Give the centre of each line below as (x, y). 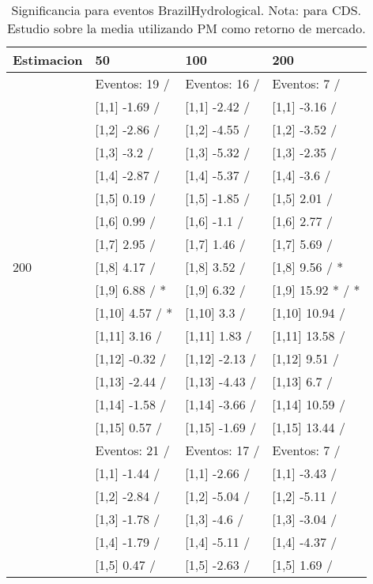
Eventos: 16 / (222, 83)
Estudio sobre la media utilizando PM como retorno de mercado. (186, 28)
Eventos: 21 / (132, 450)
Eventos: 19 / (132, 83)
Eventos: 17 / (222, 450)
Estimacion (48, 60)
